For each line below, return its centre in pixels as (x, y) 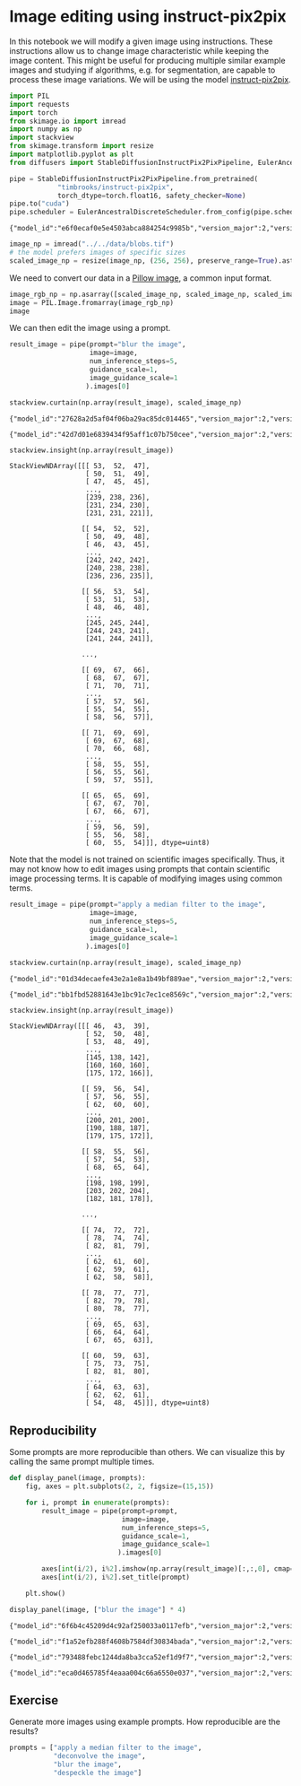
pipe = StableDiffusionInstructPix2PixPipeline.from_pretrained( (133, 179)
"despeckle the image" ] (98, 1773)
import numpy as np (46, 129)
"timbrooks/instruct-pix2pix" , (116, 187)
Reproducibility (53, 1430)
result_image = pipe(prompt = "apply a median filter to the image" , (138, 905)
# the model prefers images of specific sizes (98, 253)
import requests (39, 104)
